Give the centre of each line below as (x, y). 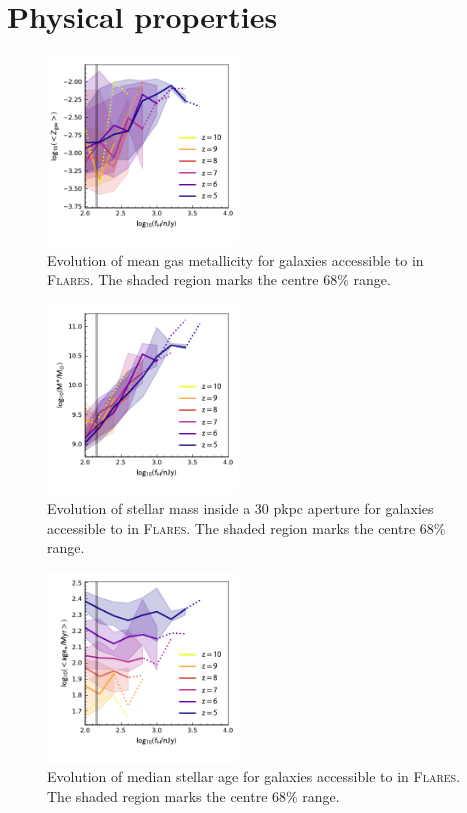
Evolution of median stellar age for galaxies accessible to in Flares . (254, 776)
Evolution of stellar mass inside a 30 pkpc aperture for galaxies (240, 508)
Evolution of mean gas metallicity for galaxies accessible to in (235, 259)
